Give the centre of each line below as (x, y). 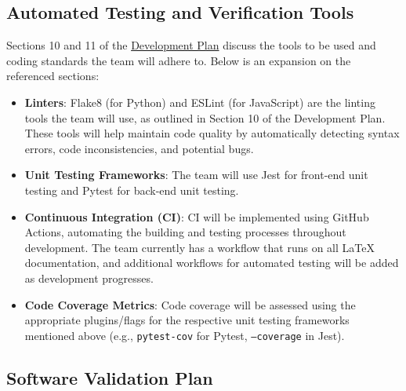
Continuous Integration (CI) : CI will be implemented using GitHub (197, 216)
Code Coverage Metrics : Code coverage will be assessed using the (190, 304)
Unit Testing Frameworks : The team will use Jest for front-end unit (196, 175)
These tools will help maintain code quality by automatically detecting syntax (212, 133)
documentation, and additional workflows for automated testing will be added (212, 263)
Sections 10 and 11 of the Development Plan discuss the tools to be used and (191, 45)
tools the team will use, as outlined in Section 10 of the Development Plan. (205, 117)
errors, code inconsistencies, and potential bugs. (139, 148)
